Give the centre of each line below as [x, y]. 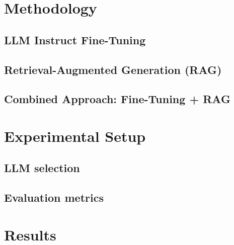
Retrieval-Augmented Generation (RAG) [113, 69]
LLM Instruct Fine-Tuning [75, 39]
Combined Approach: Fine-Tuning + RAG [117, 99]
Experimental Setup [75, 136]
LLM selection [42, 168]
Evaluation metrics [54, 197]
